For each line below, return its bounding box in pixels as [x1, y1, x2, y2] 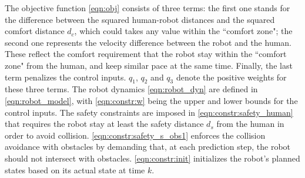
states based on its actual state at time [5, 163, 145, 176]
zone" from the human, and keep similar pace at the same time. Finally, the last [5, 59, 293, 71]
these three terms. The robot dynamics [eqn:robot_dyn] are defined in [5, 83, 258, 95]
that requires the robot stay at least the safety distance [5, 117, 204, 130]
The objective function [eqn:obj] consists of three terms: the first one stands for [5, 2, 290, 14]
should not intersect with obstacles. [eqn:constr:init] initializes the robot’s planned [5, 152, 300, 164]
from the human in [216, 117, 284, 130]
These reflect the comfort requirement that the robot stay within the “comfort [5, 48, 287, 60]
